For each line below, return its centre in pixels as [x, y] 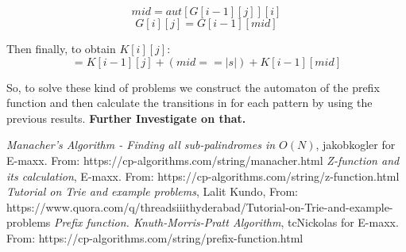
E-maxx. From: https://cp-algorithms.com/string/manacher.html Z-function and [203, 160]
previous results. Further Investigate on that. [126, 118]
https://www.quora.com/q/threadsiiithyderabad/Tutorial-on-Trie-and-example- [200, 206]
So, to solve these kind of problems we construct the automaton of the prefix [193, 87]
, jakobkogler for [356, 145]
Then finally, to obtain [61, 48]
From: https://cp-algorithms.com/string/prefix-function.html [155, 237]
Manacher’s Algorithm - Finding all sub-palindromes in [141, 145]
